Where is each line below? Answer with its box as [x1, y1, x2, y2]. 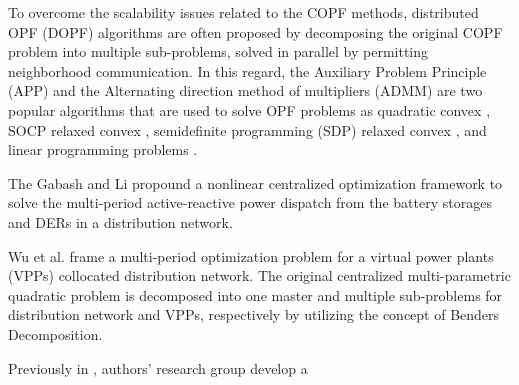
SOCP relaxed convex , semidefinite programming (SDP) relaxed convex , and [8, 119, 487, 140]
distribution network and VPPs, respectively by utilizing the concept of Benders [8, 304, 500, 325]
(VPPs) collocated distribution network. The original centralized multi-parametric [8, 265, 511, 286]
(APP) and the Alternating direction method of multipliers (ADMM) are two [8, 80, 483, 101]
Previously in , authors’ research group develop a [8, 357, 308, 378]
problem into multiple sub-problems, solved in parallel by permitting [8, 41, 429, 62]
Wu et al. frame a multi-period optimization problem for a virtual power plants [8, 245, 494, 266]
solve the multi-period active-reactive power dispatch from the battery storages [8, 192, 492, 213]
